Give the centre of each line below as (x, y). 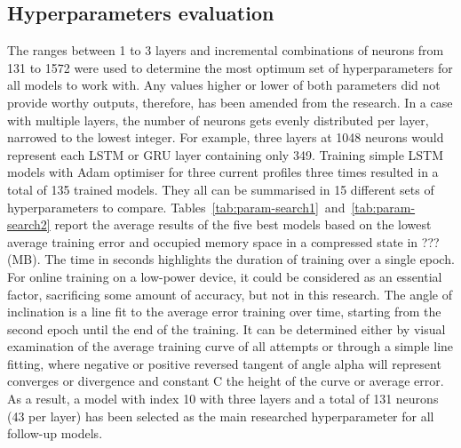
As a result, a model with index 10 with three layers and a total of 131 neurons (223, 399)
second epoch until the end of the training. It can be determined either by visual (227, 328)
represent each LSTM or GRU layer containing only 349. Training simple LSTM (226, 154)
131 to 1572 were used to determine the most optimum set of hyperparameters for (230, 67)
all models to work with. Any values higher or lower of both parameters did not (224, 85)
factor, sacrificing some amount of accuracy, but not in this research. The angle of (230, 294)
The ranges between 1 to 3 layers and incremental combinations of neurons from (226, 50)
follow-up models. (55, 433)
